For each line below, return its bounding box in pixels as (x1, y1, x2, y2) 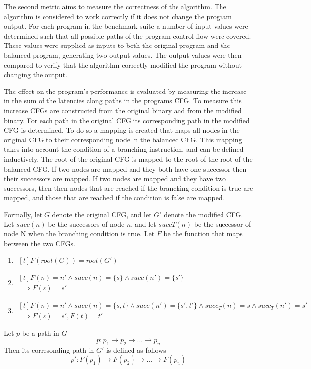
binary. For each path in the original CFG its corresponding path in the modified (4, 115, 250, 125)
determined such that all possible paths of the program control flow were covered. (4, 30, 251, 41)
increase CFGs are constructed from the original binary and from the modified (4, 105, 242, 115)
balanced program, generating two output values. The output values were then (4, 49, 242, 60)
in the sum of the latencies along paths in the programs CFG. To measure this (4, 95, 242, 106)
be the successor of (194, 219, 251, 229)
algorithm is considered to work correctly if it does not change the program (4, 11, 232, 21)
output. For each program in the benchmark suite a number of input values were (4, 21, 248, 31)
